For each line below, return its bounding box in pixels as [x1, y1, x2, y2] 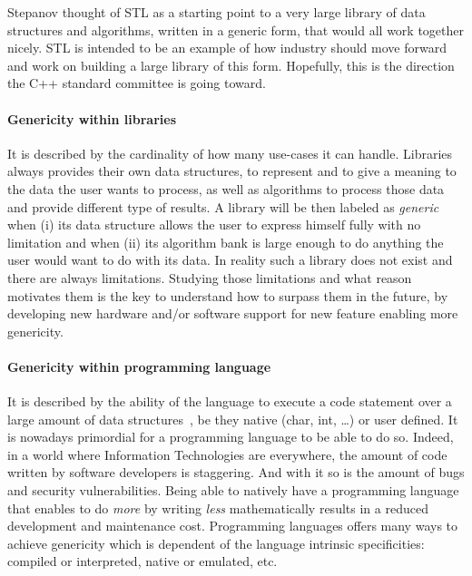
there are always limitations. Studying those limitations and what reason [7, 268, 412, 287]
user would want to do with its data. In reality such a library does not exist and [7, 250, 453, 269]
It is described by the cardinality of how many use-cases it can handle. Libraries [7, 143, 453, 162]
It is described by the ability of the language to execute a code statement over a [7, 392, 452, 411]
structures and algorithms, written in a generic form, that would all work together [7, 20, 465, 39]
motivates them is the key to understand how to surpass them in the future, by [7, 286, 448, 305]
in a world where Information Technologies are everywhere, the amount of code [7, 444, 447, 464]
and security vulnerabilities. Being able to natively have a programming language [7, 481, 459, 500]
